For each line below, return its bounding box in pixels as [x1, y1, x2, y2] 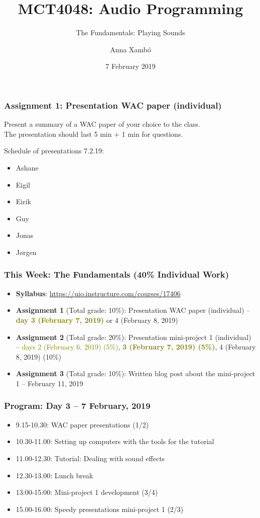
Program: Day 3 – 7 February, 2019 [4, 399, 151, 412]
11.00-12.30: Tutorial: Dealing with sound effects [16, 453, 165, 463]
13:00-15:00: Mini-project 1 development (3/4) [16, 487, 158, 497]
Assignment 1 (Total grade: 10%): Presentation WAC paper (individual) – [16, 305, 250, 315]
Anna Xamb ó [110, 44, 151, 54]
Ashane [16, 162, 39, 172]
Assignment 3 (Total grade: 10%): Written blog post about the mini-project [16, 368, 255, 379]
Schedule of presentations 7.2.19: [4, 145, 104, 156]
